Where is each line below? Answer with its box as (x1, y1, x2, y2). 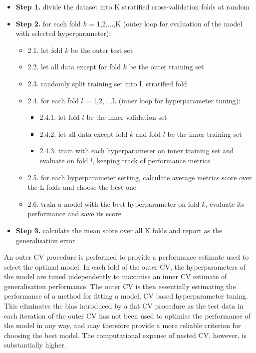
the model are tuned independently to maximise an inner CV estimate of (4, 271, 227, 282)
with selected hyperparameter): (15, 28, 111, 38)
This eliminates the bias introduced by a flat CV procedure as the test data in (4, 301, 244, 311)
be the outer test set (70, 44, 133, 55)
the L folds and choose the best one (27, 182, 136, 192)
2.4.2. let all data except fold (39, 128, 128, 139)
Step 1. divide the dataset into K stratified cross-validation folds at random (15, 1, 250, 11)
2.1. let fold (27, 44, 63, 55)
